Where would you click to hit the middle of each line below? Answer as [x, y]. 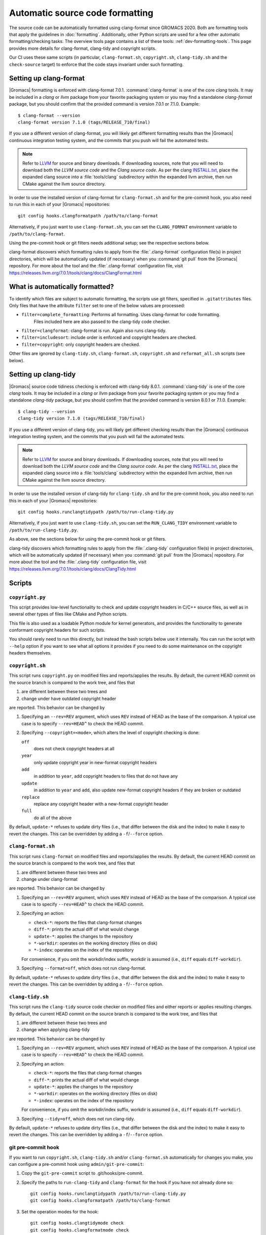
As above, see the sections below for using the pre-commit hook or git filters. [88, 539]
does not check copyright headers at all [74, 748]
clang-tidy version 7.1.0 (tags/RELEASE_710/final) [82, 418]
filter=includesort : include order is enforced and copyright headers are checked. [109, 337]
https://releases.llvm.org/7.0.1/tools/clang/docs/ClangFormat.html [76, 273]
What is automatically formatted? [62, 287]
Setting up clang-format [47, 78]
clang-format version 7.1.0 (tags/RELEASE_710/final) [84, 122]
